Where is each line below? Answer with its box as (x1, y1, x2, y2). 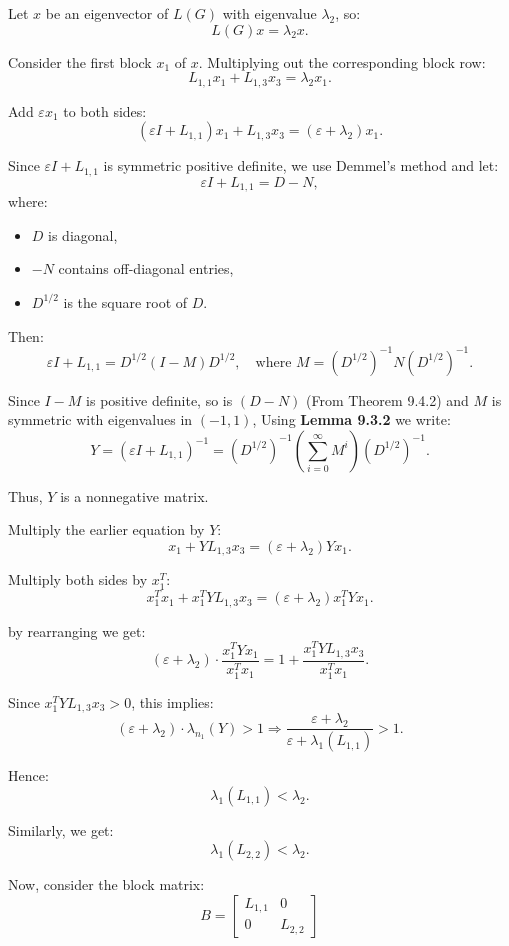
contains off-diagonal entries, (58, 258, 234, 279)
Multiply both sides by (8, 569, 148, 590)
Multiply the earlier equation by (8, 519, 205, 540)
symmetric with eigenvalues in (8, 409, 193, 430)
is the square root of (63, 291, 188, 312)
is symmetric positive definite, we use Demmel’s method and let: (103, 155, 499, 176)
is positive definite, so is (86, 389, 233, 410)
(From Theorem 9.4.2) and (306, 389, 469, 410)
